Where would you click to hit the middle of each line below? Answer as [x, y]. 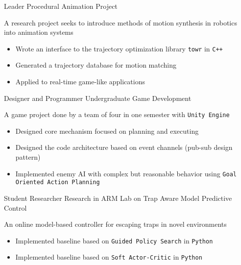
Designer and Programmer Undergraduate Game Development [98, 98]
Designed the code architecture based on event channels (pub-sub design [124, 147]
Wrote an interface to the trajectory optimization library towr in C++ [119, 48]
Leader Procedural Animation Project [61, 6]
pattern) [28, 157]
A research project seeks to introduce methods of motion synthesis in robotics [120, 22]
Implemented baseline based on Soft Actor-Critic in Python [109, 257]
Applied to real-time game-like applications [80, 82]
